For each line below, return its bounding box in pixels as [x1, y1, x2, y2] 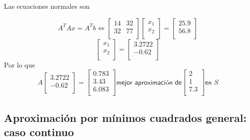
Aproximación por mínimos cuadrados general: [4, 110, 247, 125]
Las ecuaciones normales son [4, 1, 90, 11]
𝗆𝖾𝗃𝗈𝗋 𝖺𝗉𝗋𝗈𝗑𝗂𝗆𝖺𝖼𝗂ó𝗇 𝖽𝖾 [116, 79, 182, 86]
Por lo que [4, 59, 35, 70]
